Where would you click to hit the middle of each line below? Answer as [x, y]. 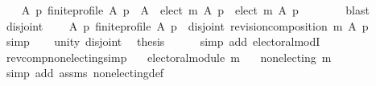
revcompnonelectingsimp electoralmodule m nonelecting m [169, 57]
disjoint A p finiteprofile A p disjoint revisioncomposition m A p [187, 25]
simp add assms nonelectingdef [85, 73]
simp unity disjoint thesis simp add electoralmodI [163, 41]
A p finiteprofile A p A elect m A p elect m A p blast [195, 10]
